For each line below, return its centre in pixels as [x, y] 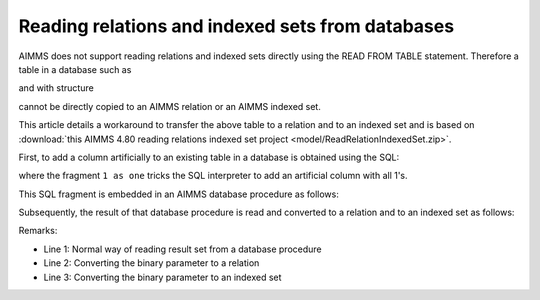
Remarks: [38, 231]
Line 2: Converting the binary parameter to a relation [151, 263]
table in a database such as [75, 69]
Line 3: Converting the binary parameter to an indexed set [162, 277]
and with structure [56, 88]
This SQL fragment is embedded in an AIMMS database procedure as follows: [178, 194]
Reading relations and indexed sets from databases [236, 26]
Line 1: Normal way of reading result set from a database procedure [182, 249]
